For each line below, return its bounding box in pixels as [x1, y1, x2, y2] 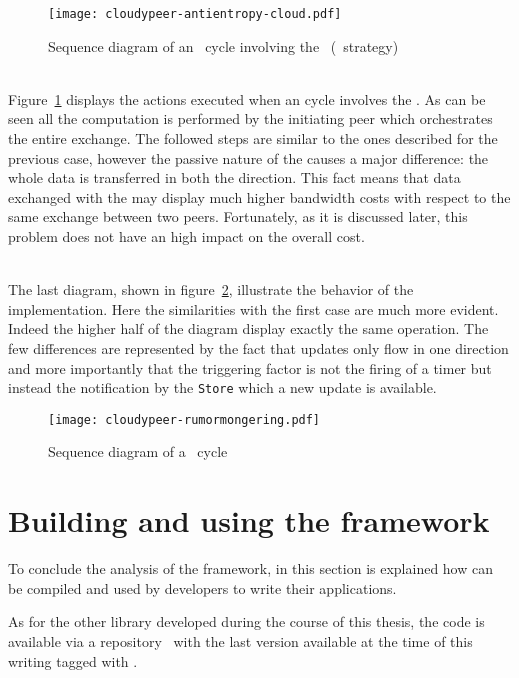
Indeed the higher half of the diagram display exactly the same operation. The [8, 318, 489, 339]
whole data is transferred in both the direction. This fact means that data [8, 167, 461, 188]
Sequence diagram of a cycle [48, 441, 228, 462]
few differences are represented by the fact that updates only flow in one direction [8, 337, 509, 358]
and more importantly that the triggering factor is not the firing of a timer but [8, 357, 492, 378]
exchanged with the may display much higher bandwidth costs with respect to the [8, 186, 511, 207]
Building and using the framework [8, 500, 490, 541]
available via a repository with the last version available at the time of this [8, 630, 473, 651]
